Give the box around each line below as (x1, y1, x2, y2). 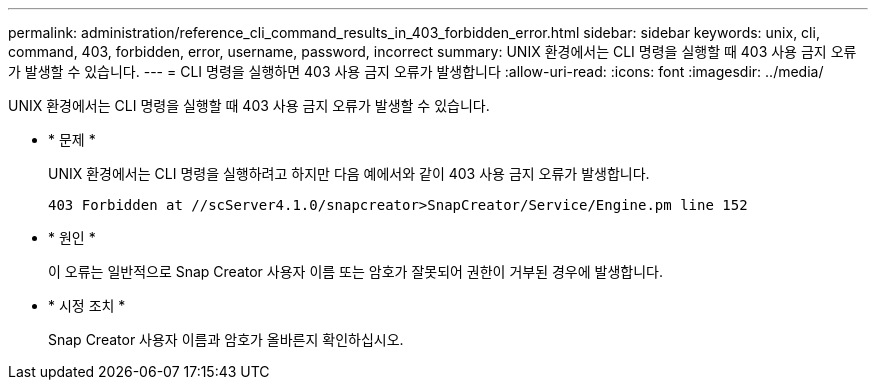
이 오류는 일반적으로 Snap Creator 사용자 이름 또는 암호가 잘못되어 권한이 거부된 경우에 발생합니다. (48, 263, 663, 280)
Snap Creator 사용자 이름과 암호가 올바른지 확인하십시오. (48, 331, 404, 348)
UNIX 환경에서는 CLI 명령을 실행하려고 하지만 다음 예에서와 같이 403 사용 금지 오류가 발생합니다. (48, 165, 650, 182)
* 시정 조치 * (48, 297, 126, 314)
